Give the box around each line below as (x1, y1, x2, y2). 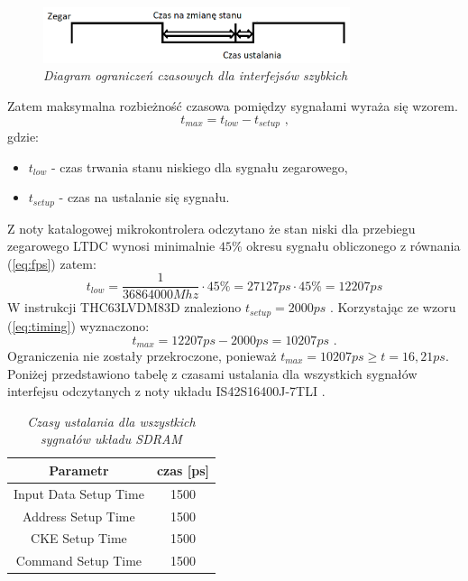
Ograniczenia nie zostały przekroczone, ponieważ (7, 346, 277, 364)
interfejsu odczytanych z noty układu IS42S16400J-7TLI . (7, 382, 326, 401)
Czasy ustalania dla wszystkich (27, 411, 196, 430)
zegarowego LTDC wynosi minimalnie (7, 236, 216, 255)
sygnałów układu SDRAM (41, 429, 182, 448)
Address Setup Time (23, 506, 135, 525)
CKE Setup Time (31, 529, 127, 548)
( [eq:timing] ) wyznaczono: (7, 316, 150, 335)
